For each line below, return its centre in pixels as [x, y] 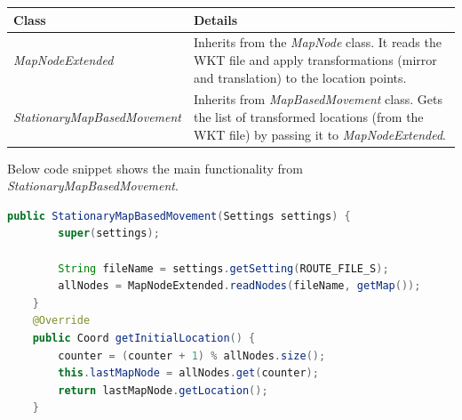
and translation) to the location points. [300, 77]
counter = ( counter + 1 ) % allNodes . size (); [192, 355]
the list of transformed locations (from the [309, 116]
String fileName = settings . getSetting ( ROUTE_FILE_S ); [223, 268]
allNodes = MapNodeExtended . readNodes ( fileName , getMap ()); [239, 286]
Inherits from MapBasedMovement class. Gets [318, 99]
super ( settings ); [109, 234]
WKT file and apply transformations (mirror [315, 59]
